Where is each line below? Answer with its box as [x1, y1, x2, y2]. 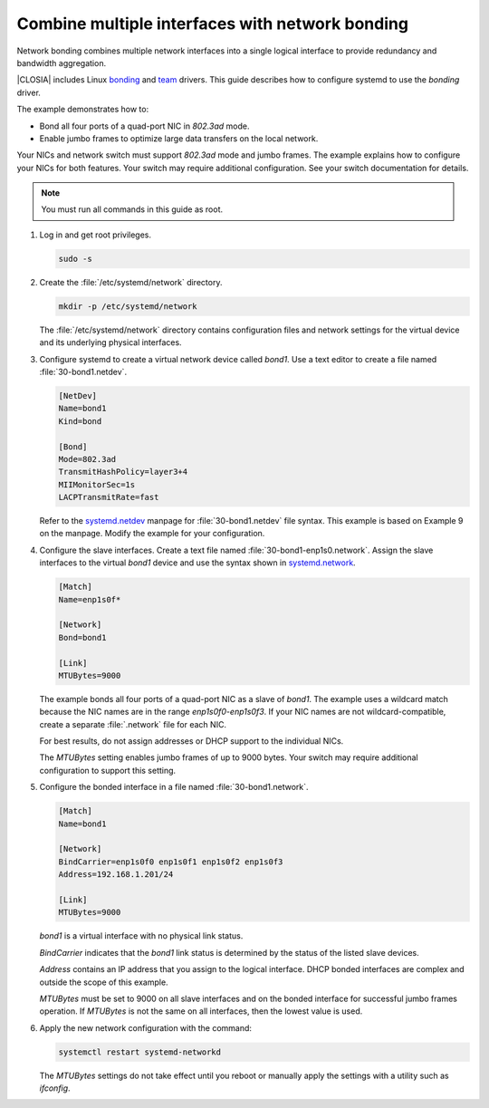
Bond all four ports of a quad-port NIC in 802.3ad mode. [39, 120, 250, 131]
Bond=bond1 [58, 632, 107, 642]
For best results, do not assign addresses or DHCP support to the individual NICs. [39, 736, 344, 747]
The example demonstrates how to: [16, 104, 149, 115]
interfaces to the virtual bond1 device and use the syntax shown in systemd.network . [39, 557, 357, 568]
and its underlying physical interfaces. [39, 337, 182, 348]
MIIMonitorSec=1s [58, 479, 136, 489]
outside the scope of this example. [39, 977, 168, 988]
